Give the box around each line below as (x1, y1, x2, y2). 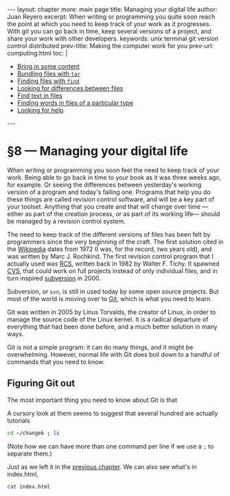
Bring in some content (16, 62, 80, 70)
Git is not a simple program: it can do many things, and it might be (7, 343, 194, 351)
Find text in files (16, 91, 63, 99)
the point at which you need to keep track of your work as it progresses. (7, 20, 211, 28)
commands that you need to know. (7, 357, 105, 366)
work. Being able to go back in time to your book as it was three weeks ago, (7, 173, 222, 181)
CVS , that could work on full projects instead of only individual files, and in (7, 266, 218, 275)
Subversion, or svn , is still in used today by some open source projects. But (7, 287, 219, 296)
